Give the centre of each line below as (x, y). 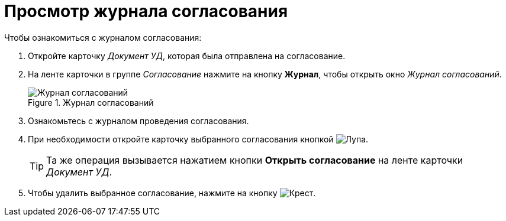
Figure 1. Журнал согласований (91, 102)
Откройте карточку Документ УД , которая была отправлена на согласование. (187, 56)
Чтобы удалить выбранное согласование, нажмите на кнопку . (172, 193)
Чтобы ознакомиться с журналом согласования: (103, 37)
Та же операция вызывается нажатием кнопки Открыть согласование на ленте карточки (255, 160)
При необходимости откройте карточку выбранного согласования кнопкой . (198, 139)
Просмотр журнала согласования (146, 11)
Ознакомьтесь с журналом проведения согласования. (138, 121)
